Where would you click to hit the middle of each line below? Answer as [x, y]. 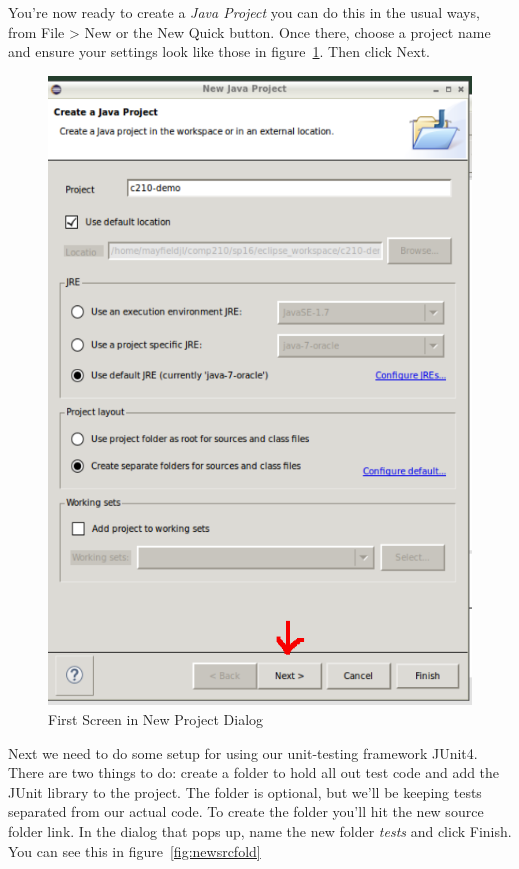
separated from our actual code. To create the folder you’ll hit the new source [246, 811]
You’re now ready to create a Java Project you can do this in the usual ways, [244, 12]
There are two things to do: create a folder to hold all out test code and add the [254, 772]
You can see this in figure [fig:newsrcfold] [134, 850]
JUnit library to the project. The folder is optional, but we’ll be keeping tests [245, 791]
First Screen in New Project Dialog [156, 719]
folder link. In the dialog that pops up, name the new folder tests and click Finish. [260, 831]
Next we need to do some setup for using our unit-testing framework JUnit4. [243, 752]
